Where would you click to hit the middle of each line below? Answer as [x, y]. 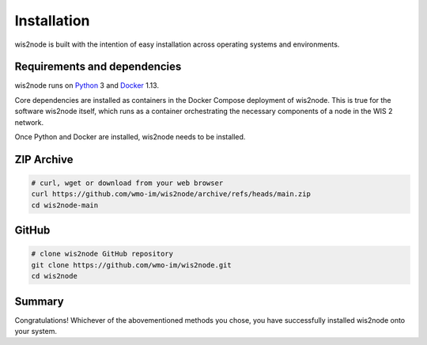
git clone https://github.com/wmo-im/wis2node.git [132, 265]
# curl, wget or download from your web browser [127, 183]
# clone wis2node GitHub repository [102, 254]
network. [29, 122]
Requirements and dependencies [98, 67]
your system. [36, 332]
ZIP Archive [44, 159]
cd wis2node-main [65, 205]
